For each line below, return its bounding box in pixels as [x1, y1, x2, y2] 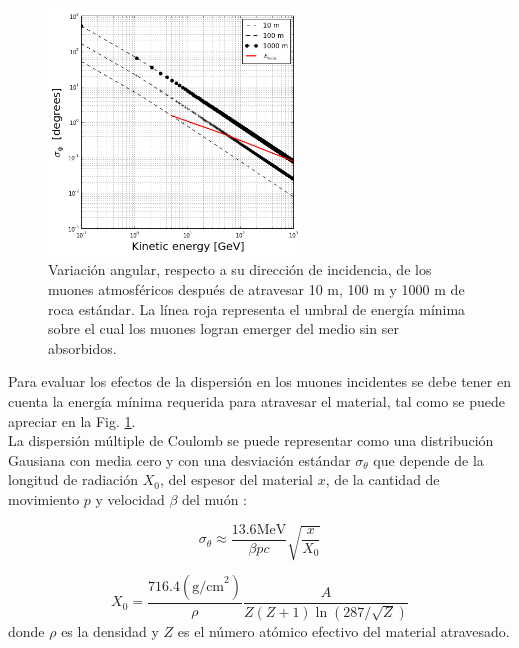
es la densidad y [61, 620, 159, 641]
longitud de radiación [8, 469, 138, 490]
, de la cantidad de [325, 469, 440, 490]
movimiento [8, 488, 80, 509]
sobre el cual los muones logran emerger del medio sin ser [48, 318, 399, 339]
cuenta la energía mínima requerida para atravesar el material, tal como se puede [8, 391, 505, 412]
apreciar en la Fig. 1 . [8, 410, 136, 431]
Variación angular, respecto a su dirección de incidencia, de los [48, 259, 432, 280]
